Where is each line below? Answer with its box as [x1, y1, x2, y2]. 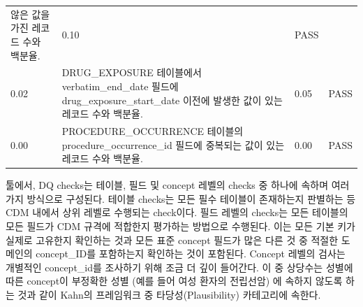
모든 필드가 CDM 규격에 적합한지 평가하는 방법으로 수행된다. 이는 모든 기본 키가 [6, 219, 355, 234]
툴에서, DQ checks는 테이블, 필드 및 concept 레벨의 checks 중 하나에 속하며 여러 [6, 178, 350, 192]
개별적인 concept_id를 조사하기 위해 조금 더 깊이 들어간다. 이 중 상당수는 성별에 [6, 259, 353, 274]
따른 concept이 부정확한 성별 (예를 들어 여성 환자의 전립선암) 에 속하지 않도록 [6, 273, 343, 288]
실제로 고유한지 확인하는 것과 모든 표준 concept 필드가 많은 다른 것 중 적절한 [6, 232, 339, 247]
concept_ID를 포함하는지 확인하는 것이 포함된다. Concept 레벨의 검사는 [36, 246, 346, 261]
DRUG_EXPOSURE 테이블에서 [61, 65, 202, 80]
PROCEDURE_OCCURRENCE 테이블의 [61, 124, 244, 138]
